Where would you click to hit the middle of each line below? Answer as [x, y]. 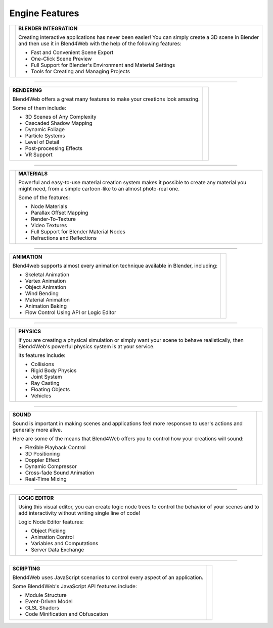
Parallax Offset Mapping [60, 213]
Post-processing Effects [54, 148]
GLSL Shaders [42, 607]
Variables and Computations [65, 543]
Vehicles [41, 395]
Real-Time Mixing [46, 479]
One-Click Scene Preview [61, 59]
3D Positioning [42, 453]
